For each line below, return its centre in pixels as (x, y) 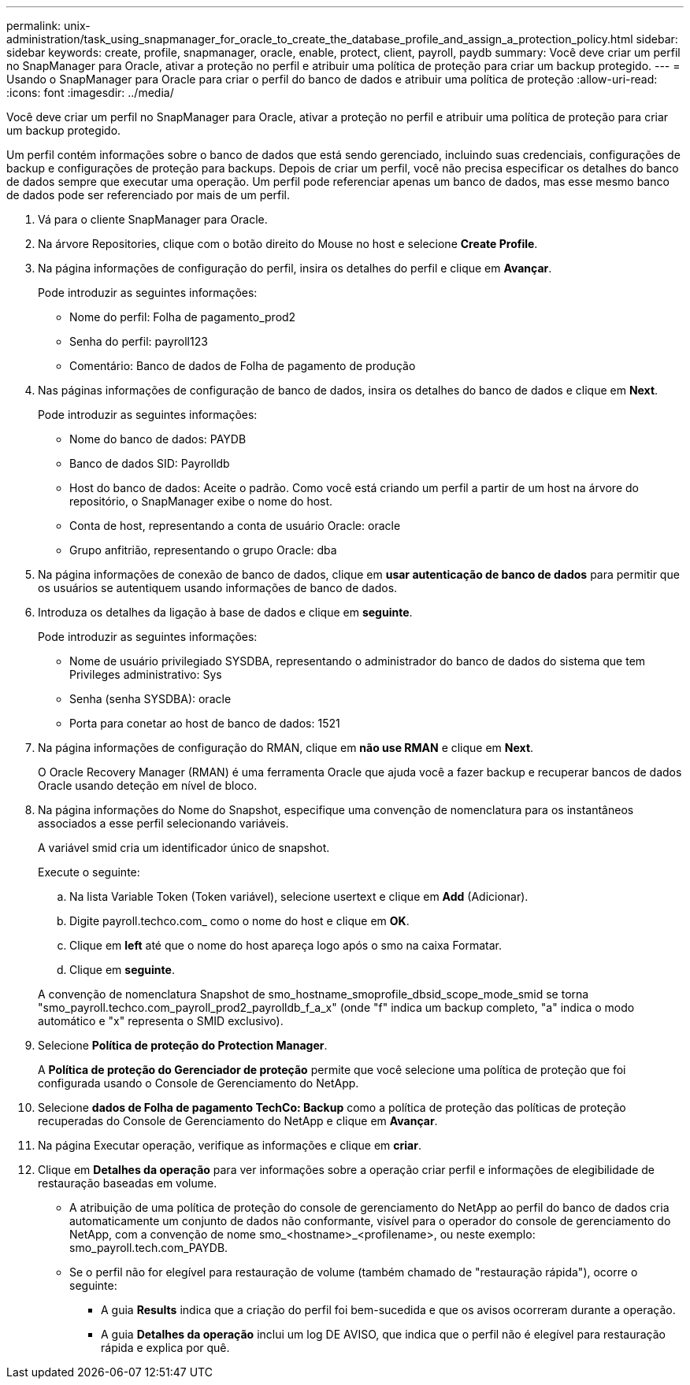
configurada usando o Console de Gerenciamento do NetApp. (198, 1083)
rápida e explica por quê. (165, 1348)
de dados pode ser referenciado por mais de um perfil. (148, 195)
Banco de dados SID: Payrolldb (150, 463)
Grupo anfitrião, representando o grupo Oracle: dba (203, 550)
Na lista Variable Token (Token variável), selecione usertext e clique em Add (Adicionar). (299, 896)
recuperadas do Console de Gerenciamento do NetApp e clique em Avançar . (238, 1121)
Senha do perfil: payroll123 (139, 341)
